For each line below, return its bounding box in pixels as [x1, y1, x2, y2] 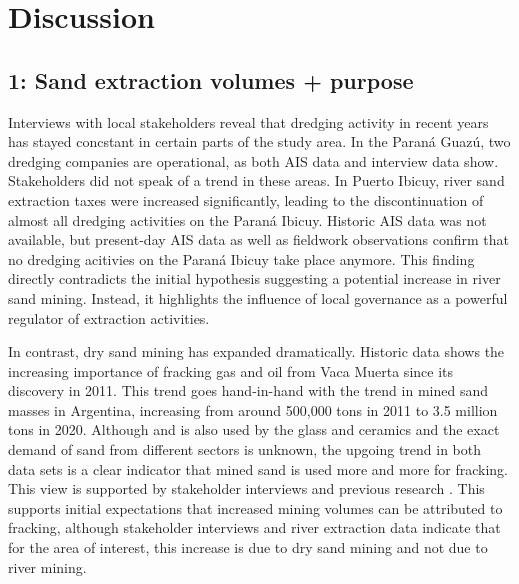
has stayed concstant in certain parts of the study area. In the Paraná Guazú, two [8, 131, 511, 152]
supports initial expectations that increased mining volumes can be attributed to [8, 497, 503, 518]
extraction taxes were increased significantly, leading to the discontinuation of [8, 189, 484, 210]
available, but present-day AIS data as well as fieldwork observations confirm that [8, 229, 510, 250]
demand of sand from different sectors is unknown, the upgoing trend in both [8, 439, 482, 460]
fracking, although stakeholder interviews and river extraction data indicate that [8, 517, 501, 538]
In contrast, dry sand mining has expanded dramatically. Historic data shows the [8, 341, 505, 362]
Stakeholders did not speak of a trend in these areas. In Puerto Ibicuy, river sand [8, 170, 505, 191]
